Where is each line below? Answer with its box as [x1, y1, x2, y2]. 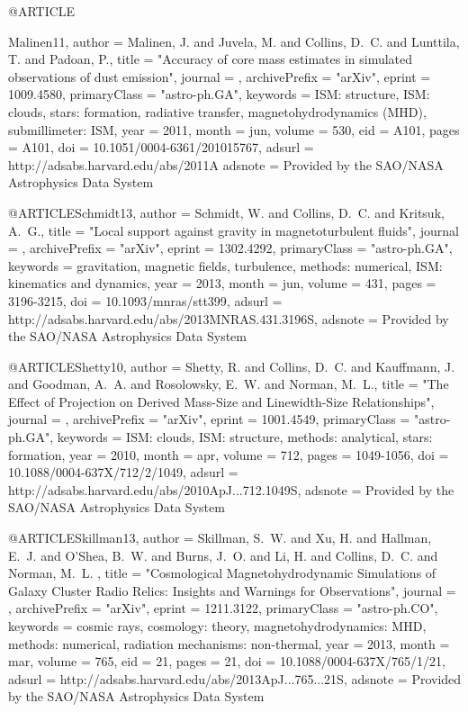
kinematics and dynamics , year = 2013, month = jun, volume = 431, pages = [8, 274, 436, 293]
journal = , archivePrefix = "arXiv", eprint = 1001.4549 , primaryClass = [8, 410, 410, 428]
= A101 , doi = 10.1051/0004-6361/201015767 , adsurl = [8, 138, 314, 157]
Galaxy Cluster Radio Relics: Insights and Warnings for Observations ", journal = [8, 581, 456, 599]
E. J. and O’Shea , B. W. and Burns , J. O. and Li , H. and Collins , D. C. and [8, 545, 438, 564]
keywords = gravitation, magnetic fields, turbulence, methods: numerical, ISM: [8, 256, 443, 275]
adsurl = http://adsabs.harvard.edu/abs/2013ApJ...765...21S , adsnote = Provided [8, 669, 462, 688]
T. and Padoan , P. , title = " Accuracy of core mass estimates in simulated [8, 50, 413, 68]
